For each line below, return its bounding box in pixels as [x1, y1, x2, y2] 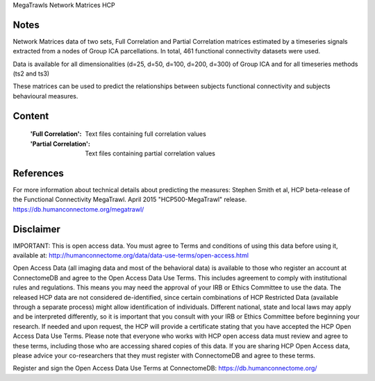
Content [12, 110, 49, 121]
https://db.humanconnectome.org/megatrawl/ [12, 205, 144, 213]
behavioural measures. [12, 92, 78, 100]
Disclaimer [12, 223, 60, 235]
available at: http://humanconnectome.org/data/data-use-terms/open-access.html [12, 251, 249, 260]
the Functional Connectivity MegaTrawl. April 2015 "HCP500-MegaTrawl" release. [12, 195, 247, 204]
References [12, 167, 64, 179]
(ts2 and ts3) [12, 69, 50, 78]
